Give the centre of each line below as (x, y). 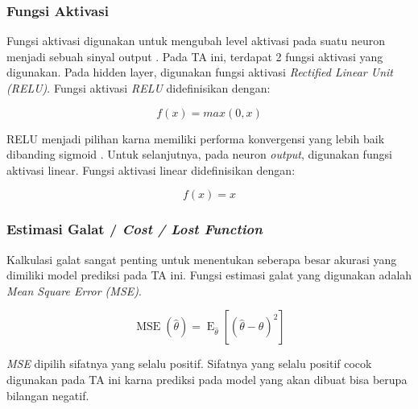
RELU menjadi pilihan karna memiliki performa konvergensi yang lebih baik (196, 138)
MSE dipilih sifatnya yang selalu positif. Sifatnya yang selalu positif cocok (189, 364)
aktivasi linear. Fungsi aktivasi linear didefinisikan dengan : (151, 169)
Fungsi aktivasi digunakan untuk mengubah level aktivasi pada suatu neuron (196, 41)
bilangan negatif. (48, 395)
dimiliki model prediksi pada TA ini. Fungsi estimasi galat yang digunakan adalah (209, 275)
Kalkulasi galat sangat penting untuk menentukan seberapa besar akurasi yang (202, 259)
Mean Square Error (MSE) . (74, 290)
